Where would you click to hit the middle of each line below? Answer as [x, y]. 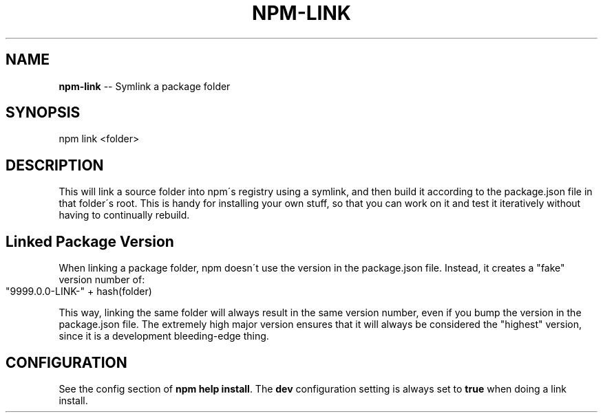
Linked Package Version [90, 241]
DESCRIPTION [55, 165]
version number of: [102, 280]
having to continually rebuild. [124, 215]
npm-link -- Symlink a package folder [145, 86]
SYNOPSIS [43, 113]
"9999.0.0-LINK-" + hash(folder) [79, 291]
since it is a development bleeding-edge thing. [164, 336]
